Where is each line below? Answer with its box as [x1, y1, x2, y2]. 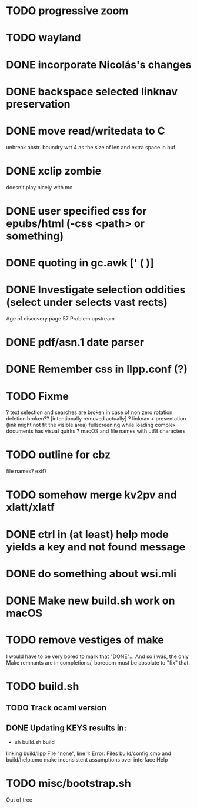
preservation [6, 97, 71, 111]
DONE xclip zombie [6, 164, 102, 178]
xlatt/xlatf [6, 501, 55, 514]
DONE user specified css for [6, 204, 147, 218]
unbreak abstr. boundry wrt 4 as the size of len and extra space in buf [6, 143, 176, 151]
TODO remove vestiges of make [6, 633, 165, 647]
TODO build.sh [6, 680, 79, 693]
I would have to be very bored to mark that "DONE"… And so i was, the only [6, 653, 189, 660]
